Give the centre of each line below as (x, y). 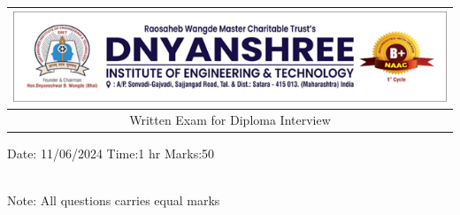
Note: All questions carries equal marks (114, 200)
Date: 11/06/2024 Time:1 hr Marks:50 (111, 154)
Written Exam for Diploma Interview (230, 120)
